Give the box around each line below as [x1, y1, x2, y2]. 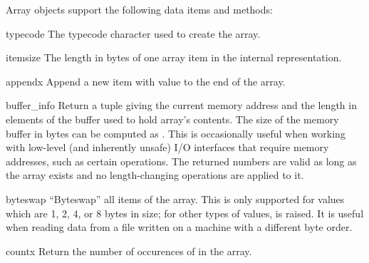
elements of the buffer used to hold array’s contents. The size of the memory [6, 111, 339, 126]
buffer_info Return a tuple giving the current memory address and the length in [6, 98, 357, 113]
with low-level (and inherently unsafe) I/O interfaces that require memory [6, 140, 329, 155]
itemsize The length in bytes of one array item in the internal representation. [6, 50, 342, 65]
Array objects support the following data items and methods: [6, 2, 273, 16]
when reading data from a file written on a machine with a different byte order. [6, 220, 353, 234]
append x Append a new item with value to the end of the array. [6, 73, 286, 88]
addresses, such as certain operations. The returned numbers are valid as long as [6, 153, 357, 168]
